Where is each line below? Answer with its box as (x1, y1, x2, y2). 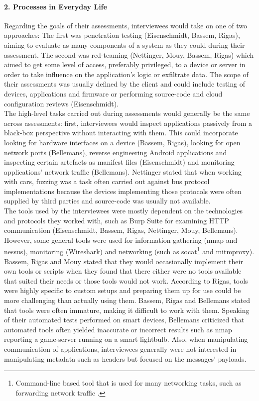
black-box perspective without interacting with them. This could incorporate (4, 127, 238, 138)
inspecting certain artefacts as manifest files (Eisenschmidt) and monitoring (4, 157, 235, 167)
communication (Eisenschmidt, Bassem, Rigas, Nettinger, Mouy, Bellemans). (4, 225, 238, 235)
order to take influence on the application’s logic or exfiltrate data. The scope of (4, 69, 249, 79)
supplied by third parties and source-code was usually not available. (4, 196, 211, 206)
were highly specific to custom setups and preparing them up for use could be (4, 285, 241, 296)
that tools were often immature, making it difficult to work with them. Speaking (4, 304, 250, 315)
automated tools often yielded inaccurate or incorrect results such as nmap (4, 324, 232, 334)
